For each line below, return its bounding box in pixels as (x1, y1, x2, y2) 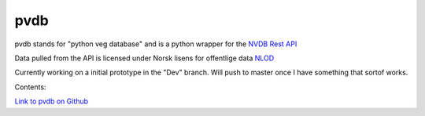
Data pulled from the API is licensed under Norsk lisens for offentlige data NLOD (14, 53, 275, 63)
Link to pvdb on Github (14, 96, 89, 106)
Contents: (14, 82, 46, 92)
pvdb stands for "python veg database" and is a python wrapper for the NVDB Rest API (14, 39, 297, 49)
